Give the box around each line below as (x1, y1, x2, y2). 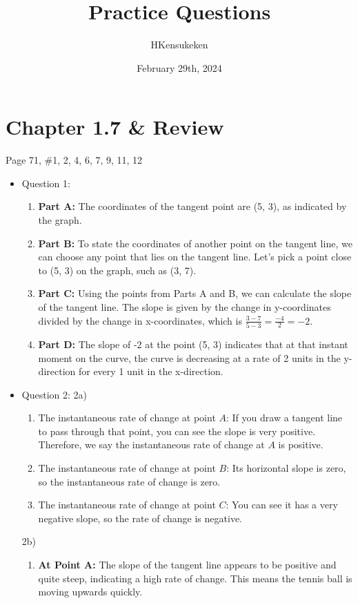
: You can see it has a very (226, 497, 338, 512)
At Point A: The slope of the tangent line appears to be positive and (38, 557, 337, 572)
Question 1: (21, 175, 70, 190)
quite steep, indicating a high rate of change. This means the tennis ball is (38, 571, 352, 585)
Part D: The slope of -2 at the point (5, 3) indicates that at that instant (38, 336, 348, 351)
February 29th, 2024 (137, 60, 222, 75)
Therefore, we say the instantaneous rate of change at (38, 437, 265, 452)
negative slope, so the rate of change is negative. (38, 510, 242, 525)
